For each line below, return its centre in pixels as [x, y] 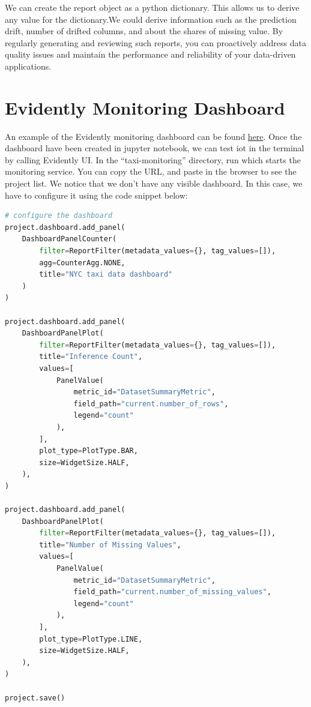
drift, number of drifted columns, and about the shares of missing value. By [144, 31]
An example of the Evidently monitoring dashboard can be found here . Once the [153, 136]
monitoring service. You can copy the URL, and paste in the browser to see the [151, 171]
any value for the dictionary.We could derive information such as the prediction [151, 19]
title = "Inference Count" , [91, 357]
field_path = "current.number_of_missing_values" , [172, 592]
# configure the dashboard [59, 216]
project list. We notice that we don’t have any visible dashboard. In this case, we [154, 183]
